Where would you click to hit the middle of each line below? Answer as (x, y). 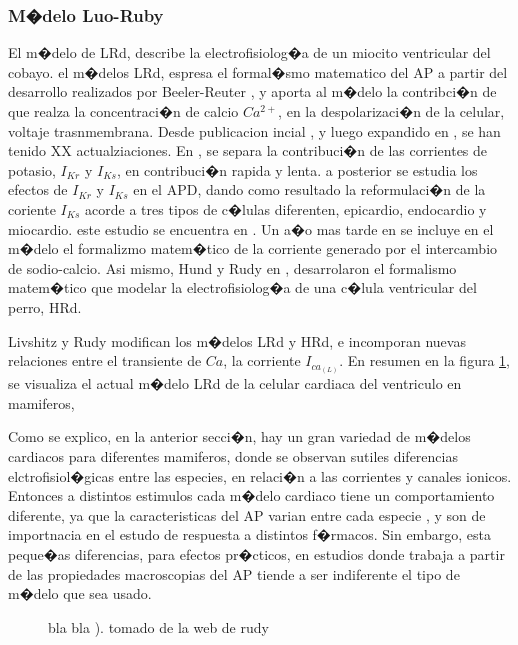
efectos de (38, 189)
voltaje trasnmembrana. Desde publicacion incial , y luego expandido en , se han (254, 130)
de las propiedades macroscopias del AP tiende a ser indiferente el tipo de (234, 573)
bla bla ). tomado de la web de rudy (158, 626)
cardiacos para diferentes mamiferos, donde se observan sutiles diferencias (233, 456)
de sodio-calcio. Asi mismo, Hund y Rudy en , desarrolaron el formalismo (232, 267)
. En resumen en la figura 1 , (424, 360)
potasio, (32, 169)
